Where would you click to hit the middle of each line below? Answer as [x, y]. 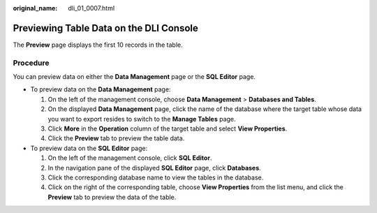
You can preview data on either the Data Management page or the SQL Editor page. [134, 77]
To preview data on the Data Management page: [101, 89]
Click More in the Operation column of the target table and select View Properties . [168, 128]
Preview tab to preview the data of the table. [112, 197]
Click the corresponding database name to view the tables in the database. [156, 177]
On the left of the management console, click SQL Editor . [130, 158]
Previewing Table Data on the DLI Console [105, 28]
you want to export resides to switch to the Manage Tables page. [142, 119]
